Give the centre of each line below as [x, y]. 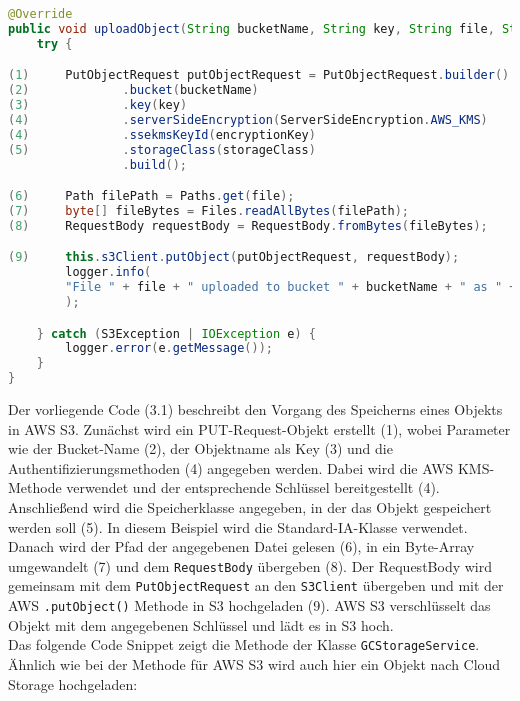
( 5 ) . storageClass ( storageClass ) [162, 149]
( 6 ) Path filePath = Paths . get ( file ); [151, 196]
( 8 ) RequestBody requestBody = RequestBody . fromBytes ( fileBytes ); [248, 225]
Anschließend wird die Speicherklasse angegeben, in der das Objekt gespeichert [250, 506]
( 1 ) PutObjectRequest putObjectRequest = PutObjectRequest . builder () [259, 75]
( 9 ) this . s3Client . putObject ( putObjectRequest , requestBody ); [234, 257]
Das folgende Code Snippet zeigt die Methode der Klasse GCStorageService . [244, 644]
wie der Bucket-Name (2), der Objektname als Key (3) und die [200, 448]
